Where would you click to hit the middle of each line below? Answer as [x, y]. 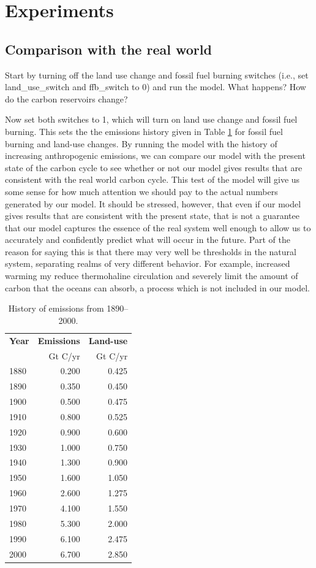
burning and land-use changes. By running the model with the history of [141, 143]
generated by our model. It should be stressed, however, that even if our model [153, 203]
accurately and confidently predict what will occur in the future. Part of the [148, 240]
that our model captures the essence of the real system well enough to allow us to [158, 227]
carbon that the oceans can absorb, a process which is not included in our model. [157, 287]
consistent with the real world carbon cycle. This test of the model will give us [152, 179]
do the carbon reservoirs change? [66, 98]
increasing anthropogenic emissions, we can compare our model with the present [155, 155]
